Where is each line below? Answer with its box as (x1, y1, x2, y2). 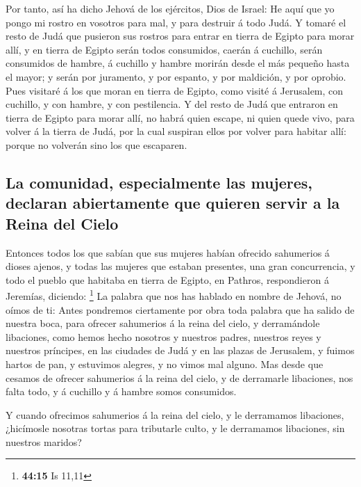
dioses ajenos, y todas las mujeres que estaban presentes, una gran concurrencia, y (6, 259, 355, 273)
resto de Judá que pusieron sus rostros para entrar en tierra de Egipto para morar (6, 29, 355, 43)
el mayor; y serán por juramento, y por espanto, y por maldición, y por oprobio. (6, 69, 346, 83)
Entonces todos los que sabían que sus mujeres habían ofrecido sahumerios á (6, 245, 330, 260)
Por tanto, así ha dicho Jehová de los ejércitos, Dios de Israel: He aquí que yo (6, 1, 335, 15)
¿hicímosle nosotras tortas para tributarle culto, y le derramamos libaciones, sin (6, 421, 345, 436)
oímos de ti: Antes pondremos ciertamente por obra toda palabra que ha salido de (6, 302, 355, 317)
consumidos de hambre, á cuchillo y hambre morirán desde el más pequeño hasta (6, 56, 350, 70)
